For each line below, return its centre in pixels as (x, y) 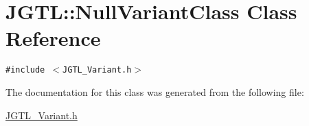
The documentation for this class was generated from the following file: (155, 91)
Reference (53, 38)
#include (25, 70)
